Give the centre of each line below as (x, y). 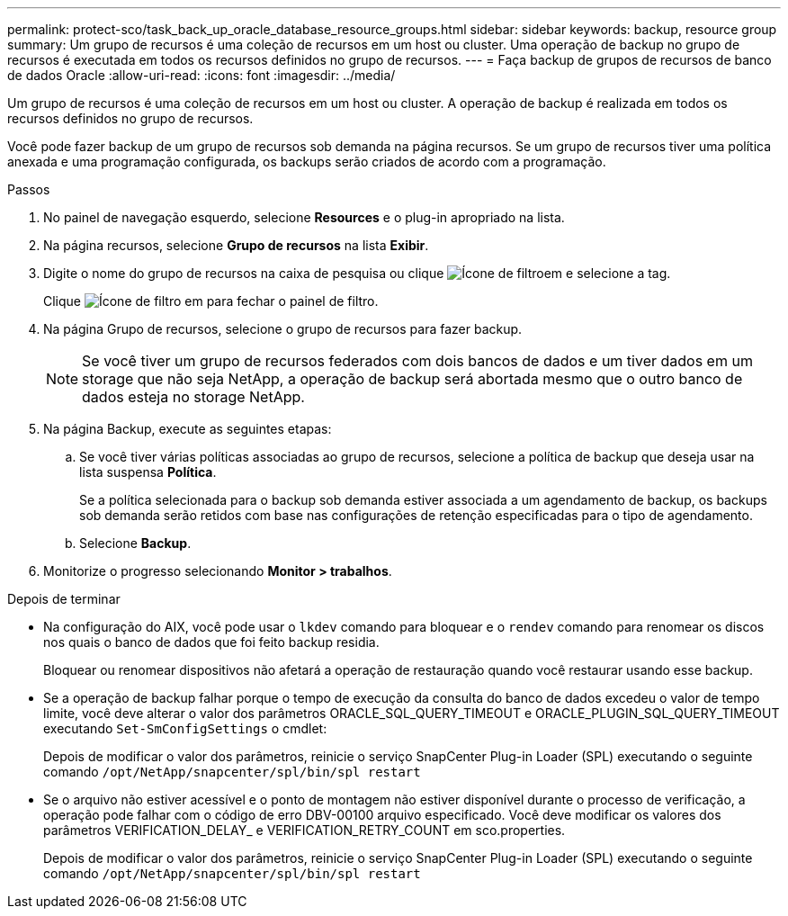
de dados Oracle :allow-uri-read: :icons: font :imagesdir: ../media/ (201, 75)
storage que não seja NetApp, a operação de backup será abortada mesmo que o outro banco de (412, 379)
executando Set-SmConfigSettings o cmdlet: (185, 728)
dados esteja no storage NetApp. (193, 397)
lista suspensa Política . (148, 472)
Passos (29, 189)
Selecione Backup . (135, 543)
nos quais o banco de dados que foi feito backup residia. (211, 642)
